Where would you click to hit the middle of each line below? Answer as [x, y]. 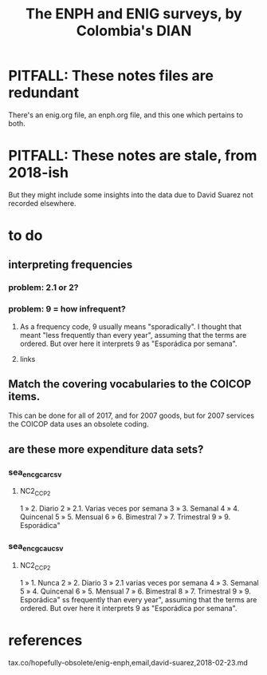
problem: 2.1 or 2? [43, 288]
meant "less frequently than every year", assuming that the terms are [133, 335]
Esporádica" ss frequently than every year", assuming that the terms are [138, 599]
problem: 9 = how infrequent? [67, 309]
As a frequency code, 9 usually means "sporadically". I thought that [130, 326]
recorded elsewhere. [42, 203]
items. [24, 397]
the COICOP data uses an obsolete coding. [79, 424]
